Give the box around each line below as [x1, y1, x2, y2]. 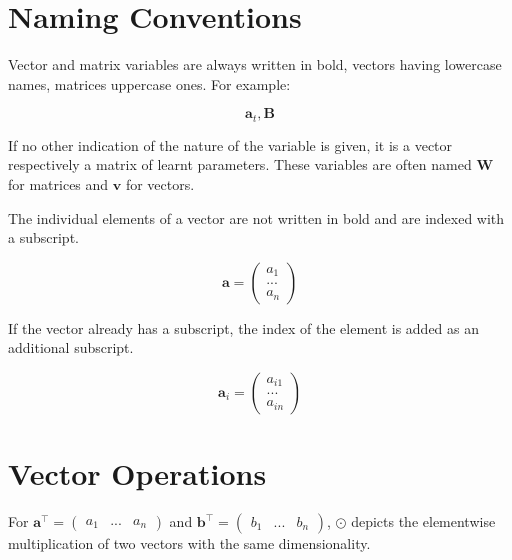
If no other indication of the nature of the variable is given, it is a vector [8, 134, 453, 155]
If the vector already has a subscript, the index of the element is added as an [8, 317, 480, 338]
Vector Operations [8, 453, 267, 494]
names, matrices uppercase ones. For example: [8, 73, 291, 94]
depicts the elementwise [351, 511, 496, 532]
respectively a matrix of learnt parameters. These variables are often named [8, 154, 472, 175]
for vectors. [125, 173, 195, 194]
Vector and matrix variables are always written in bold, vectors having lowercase [8, 54, 502, 75]
